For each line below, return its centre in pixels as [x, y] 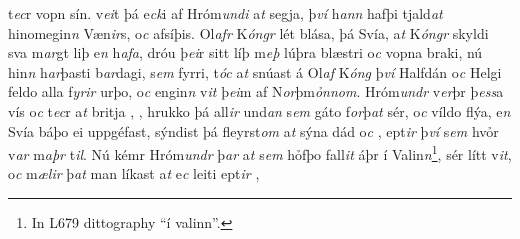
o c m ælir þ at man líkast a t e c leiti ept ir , [134, 173]
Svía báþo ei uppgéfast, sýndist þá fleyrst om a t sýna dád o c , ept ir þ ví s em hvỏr [253, 130]
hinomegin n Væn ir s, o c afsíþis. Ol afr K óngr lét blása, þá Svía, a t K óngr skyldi [248, 32]
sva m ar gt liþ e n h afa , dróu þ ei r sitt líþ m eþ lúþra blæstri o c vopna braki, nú [245, 52]
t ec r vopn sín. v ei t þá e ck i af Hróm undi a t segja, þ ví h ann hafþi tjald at [225, 13]
